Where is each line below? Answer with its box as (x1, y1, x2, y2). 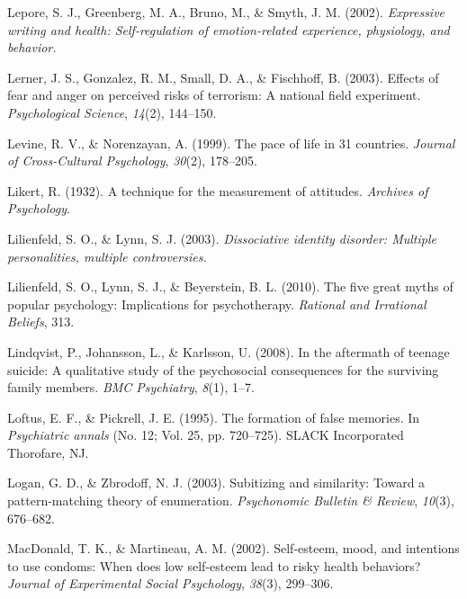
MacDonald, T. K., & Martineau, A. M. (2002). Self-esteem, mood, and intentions (7, 539, 460, 558)
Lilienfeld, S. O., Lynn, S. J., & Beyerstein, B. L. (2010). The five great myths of (7, 277, 454, 296)
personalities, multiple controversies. (7, 246, 207, 265)
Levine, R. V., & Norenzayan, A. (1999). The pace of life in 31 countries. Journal (7, 133, 455, 152)
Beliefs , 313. (7, 312, 75, 331)
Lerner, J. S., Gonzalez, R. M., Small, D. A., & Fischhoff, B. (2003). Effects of (7, 67, 439, 86)
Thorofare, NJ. (7, 443, 89, 461)
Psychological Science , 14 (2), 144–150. (7, 103, 217, 121)
